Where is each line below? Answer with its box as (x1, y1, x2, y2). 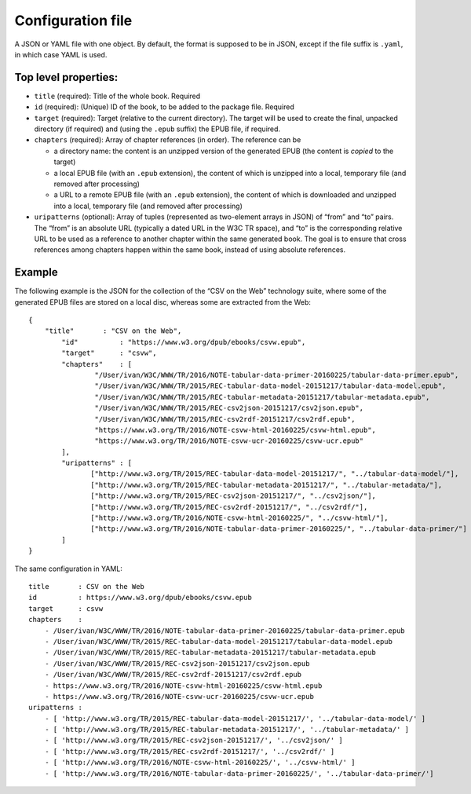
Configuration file (14, 12, 133, 29)
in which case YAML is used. (14, 49, 108, 59)
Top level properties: (14, 71, 119, 84)
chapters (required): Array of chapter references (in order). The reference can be (34, 135, 301, 145)
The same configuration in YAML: (14, 564, 123, 573)
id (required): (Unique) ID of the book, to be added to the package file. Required (34, 102, 294, 112)
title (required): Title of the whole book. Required (34, 91, 201, 101)
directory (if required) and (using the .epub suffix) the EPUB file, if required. (34, 124, 281, 134)
